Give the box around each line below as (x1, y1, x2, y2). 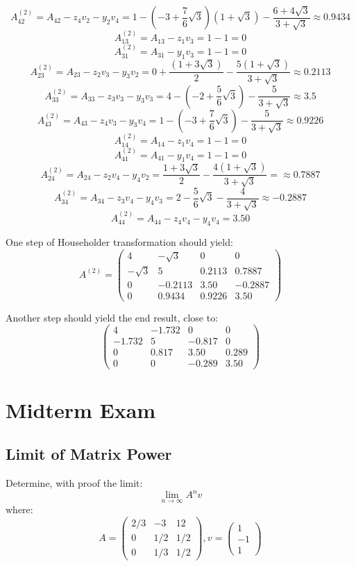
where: (6, 502, 33, 517)
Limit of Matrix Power (6, 443, 172, 465)
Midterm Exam (6, 395, 156, 424)
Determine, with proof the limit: (6, 476, 143, 490)
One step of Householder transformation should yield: (6, 234, 233, 249)
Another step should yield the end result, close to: (6, 310, 219, 324)
